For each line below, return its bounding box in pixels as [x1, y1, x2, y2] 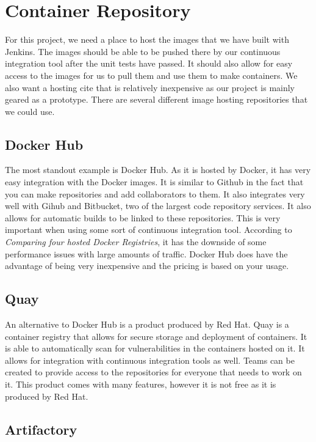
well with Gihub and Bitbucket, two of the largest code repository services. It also [5, 199, 311, 212]
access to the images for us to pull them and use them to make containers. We [5, 68, 298, 81]
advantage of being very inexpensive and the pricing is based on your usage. [5, 259, 289, 272]
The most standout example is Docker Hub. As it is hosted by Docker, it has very [5, 163, 311, 176]
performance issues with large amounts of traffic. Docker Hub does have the [5, 247, 288, 260]
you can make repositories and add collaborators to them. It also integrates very [5, 187, 305, 200]
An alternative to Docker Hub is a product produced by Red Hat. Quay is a [5, 318, 289, 331]
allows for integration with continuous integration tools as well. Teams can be [5, 353, 295, 366]
